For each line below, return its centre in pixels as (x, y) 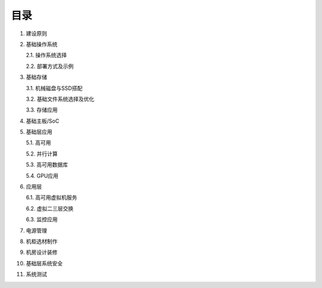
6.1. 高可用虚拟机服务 (52, 197)
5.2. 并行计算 (42, 154)
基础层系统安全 (44, 263)
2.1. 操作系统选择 (47, 55)
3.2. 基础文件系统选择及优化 (60, 99)
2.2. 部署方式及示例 (50, 66)
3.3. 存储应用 (42, 110)
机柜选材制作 (42, 241)
